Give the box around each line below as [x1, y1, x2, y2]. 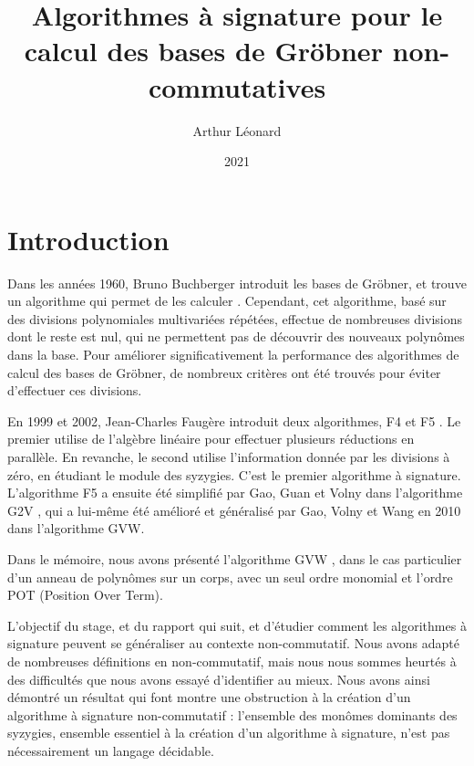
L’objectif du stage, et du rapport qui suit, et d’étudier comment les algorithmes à [7, 615, 467, 635]
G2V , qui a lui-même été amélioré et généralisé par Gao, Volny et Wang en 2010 [7, 500, 461, 519]
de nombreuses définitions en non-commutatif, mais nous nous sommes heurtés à [7, 651, 457, 670]
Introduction [7, 220, 170, 257]
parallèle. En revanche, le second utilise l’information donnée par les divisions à [7, 446, 450, 466]
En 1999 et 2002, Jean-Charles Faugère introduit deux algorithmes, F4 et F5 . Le [7, 411, 461, 430]
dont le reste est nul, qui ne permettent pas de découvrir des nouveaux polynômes [7, 327, 465, 346]
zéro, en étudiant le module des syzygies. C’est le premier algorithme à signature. [7, 465, 461, 484]
